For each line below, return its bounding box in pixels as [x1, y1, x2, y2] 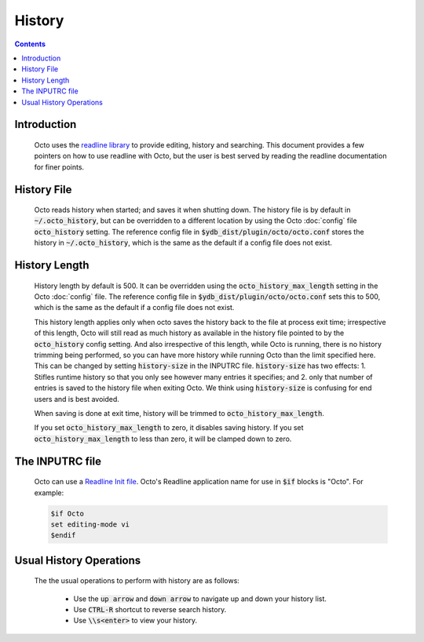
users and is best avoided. [34, 394, 119, 403]
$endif [50, 531, 76, 540]
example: [34, 487, 64, 498]
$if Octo [50, 509, 85, 518]
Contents [14, 39, 46, 49]
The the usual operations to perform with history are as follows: [34, 576, 239, 585]
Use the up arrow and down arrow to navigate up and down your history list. [73, 593, 327, 604]
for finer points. [34, 162, 85, 172]
